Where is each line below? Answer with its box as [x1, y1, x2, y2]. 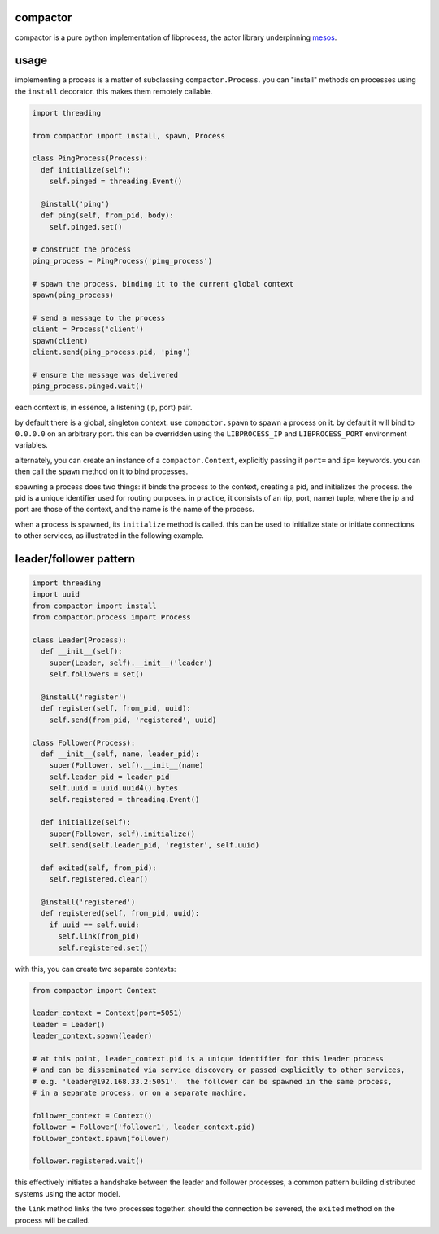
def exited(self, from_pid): [41, 863, 158, 873]
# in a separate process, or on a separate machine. [32, 1088, 247, 1098]
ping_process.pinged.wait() [32, 382, 144, 391]
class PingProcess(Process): [32, 154, 149, 163]
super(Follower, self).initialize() [49, 829, 195, 838]
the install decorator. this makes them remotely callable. [15, 86, 213, 96]
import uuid [32, 590, 80, 599]
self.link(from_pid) [58, 932, 140, 941]
